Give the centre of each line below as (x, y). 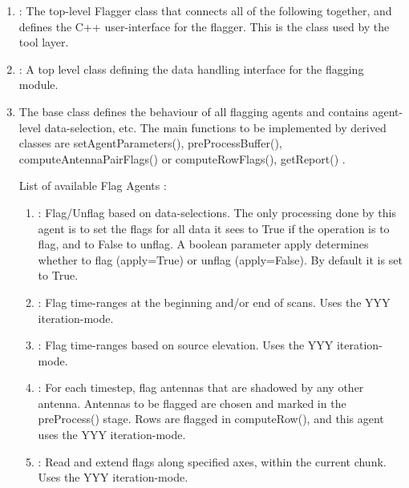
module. (38, 85)
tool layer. (44, 42)
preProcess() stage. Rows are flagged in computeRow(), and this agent (211, 419)
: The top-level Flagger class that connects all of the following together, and (205, 10)
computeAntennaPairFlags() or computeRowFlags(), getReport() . (182, 158)
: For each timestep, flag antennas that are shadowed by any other (201, 387)
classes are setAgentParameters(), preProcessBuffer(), (150, 143)
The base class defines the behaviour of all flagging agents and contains (194, 111)
